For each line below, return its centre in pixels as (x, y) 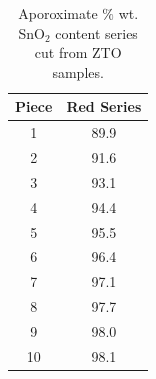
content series (96, 32)
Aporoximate (58, 13)
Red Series (104, 106)
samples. (78, 71)
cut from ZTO (78, 52)
